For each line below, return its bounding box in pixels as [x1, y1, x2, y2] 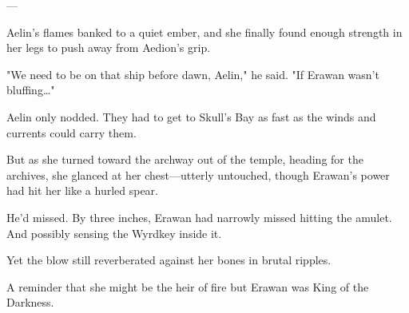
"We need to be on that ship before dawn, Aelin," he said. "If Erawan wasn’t [6, 65, 379, 82]
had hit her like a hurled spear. [6, 182, 158, 199]
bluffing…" [6, 81, 55, 98]
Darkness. [6, 294, 54, 311]
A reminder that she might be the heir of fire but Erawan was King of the [6, 278, 369, 295]
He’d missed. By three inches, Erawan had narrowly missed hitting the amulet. [6, 208, 392, 225]
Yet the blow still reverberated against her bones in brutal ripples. [6, 252, 332, 268]
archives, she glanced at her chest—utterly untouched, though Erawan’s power [6, 166, 390, 183]
